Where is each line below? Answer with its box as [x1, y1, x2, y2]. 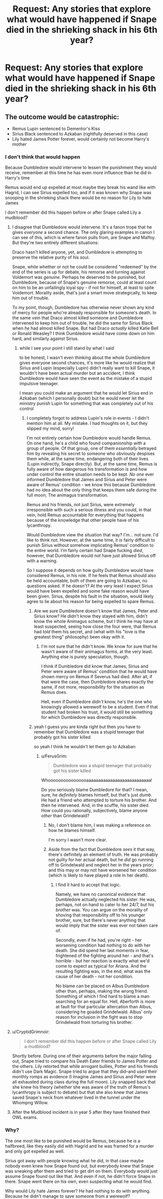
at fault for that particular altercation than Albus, [55, 1004, 152, 1010]
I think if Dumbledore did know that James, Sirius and [41, 664, 148, 669]
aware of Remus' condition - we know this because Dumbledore [26, 482, 156, 488]
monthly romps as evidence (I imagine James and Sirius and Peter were [12, 1074, 156, 1080]
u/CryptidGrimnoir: [12, 1029, 50, 1035]
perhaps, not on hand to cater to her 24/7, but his [55, 902, 154, 908]
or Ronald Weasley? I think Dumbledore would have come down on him [12, 331, 155, 336]
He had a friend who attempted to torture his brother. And [41, 797, 157, 803]
